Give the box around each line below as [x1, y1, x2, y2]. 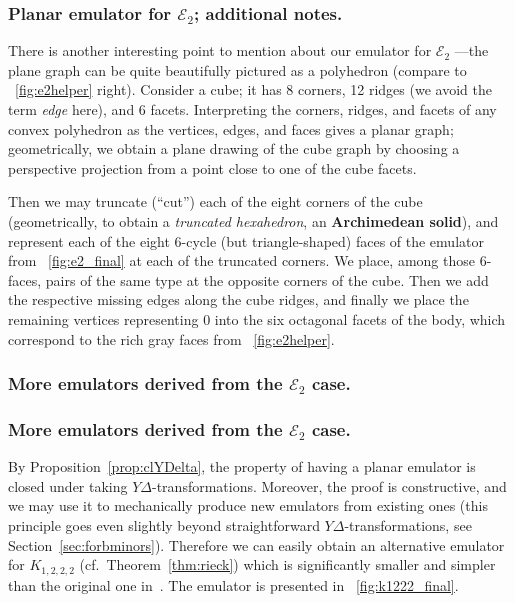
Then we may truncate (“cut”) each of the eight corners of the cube [8, 191, 423, 212]
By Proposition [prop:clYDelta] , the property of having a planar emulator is [8, 456, 476, 477]
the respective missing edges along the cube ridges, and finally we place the [8, 289, 469, 310]
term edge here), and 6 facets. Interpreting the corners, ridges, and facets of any [8, 99, 497, 119]
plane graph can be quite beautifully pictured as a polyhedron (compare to [8, 59, 467, 80]
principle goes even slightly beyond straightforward [8, 514, 320, 535]
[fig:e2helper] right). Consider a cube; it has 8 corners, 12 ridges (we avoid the [15, 79, 492, 100]
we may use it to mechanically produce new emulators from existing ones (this [8, 495, 488, 516]
